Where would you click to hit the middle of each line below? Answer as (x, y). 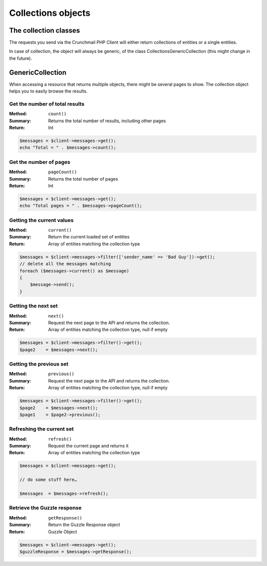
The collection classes (44, 30)
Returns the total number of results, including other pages (107, 121)
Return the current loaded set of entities (89, 237)
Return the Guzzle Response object (84, 525)
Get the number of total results (47, 104)
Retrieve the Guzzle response (45, 508)
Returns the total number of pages (83, 179)
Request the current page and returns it (88, 446)
